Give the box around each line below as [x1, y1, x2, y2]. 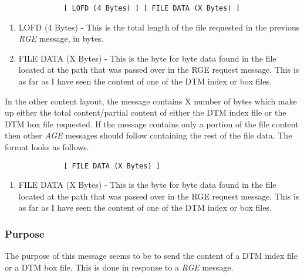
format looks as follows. [5, 141, 89, 153]
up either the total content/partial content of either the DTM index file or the [5, 106, 286, 119]
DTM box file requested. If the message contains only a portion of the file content [5, 117, 299, 130]
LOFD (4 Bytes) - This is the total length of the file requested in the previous [18, 21, 300, 33]
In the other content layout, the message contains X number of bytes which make [5, 94, 297, 107]
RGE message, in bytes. [18, 32, 104, 45]
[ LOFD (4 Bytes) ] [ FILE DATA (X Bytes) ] [63, 4, 240, 12]
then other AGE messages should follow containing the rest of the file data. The [5, 129, 292, 141]
